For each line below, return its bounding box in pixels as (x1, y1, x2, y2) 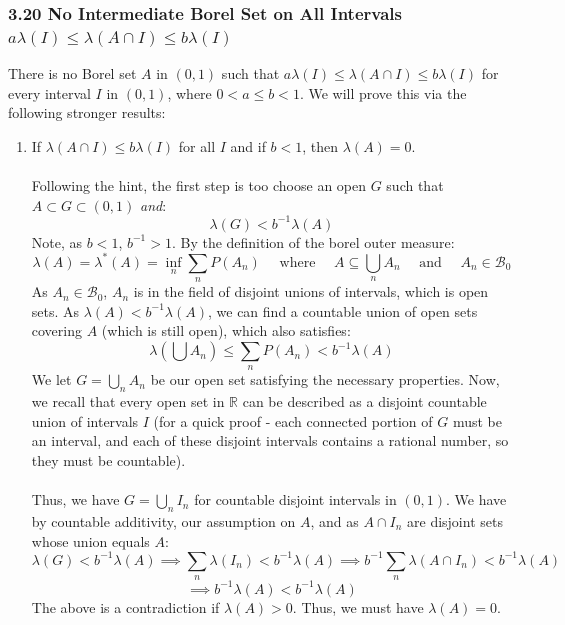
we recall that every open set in (31, 391, 225, 412)
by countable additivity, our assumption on (31, 511, 296, 532)
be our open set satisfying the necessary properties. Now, (150, 369, 500, 390)
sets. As (31, 300, 80, 321)
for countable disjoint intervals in (194, 489, 397, 510)
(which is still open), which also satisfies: (101, 320, 351, 341)
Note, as (31, 231, 83, 252)
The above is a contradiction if (31, 596, 220, 617)
